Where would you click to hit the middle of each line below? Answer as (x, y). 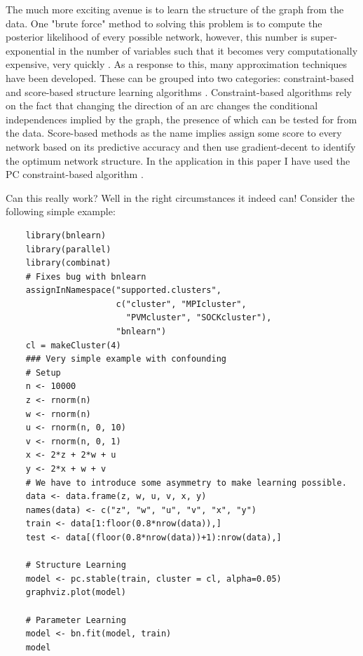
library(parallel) (68, 249)
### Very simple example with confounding (126, 359)
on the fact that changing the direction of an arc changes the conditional (162, 105)
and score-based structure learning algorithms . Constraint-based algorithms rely (179, 91)
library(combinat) (68, 263)
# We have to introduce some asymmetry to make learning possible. (186, 483)
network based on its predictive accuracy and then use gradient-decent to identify (181, 146)
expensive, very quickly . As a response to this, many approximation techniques (177, 64)
